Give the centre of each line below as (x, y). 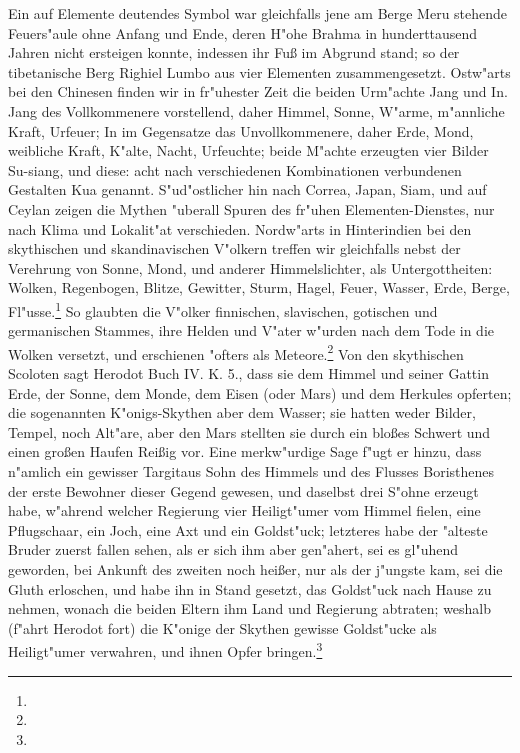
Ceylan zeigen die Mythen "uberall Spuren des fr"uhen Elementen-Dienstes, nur (251, 208)
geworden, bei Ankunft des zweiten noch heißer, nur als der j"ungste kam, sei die (255, 568)
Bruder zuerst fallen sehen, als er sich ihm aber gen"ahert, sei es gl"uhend (233, 549)
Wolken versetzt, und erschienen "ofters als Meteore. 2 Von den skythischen (236, 352)
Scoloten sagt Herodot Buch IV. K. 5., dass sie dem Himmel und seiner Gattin (248, 373)
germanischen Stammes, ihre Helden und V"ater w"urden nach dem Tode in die (251, 330)
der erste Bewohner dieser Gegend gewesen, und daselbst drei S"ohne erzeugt (243, 490)
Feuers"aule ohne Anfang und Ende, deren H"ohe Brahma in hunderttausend (243, 32)
